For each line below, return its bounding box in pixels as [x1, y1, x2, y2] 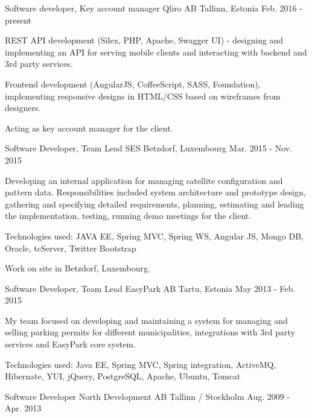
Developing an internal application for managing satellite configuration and [5, 174, 283, 186]
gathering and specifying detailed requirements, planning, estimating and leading [5, 197, 304, 210]
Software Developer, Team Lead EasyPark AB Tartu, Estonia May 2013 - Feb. [5, 282, 296, 294]
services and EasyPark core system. [5, 338, 136, 350]
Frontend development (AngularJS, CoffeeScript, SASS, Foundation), [5, 77, 261, 90]
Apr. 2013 [5, 402, 42, 414]
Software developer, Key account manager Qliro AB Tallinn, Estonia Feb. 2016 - [5, 2, 302, 14]
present [5, 13, 32, 26]
